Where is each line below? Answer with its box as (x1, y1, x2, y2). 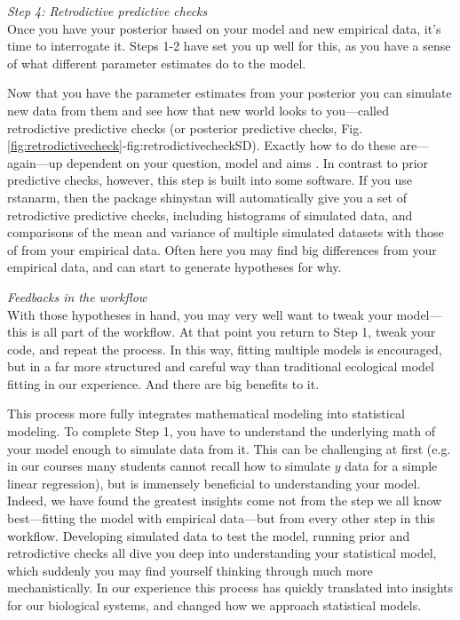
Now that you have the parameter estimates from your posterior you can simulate (7, 83, 452, 102)
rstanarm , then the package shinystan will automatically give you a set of (7, 187, 407, 206)
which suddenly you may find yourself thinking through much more (7, 560, 373, 579)
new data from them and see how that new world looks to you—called (7, 100, 389, 119)
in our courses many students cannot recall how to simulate (7, 457, 331, 475)
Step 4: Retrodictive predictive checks (7, 2, 208, 20)
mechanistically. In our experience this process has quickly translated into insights (7, 578, 454, 597)
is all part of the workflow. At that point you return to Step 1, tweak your (31, 322, 436, 341)
